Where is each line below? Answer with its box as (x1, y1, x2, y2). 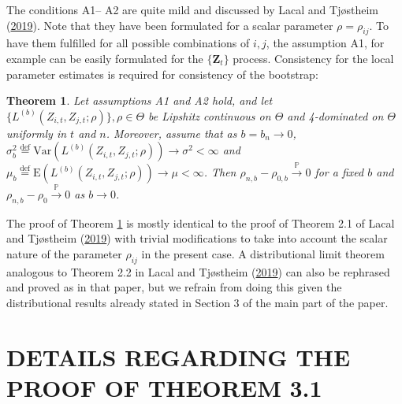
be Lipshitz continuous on (148, 107, 271, 124)
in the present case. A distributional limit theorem (141, 245, 385, 261)
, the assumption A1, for (266, 35, 385, 51)
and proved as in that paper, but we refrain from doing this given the (6, 279, 342, 295)
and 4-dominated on (287, 107, 384, 124)
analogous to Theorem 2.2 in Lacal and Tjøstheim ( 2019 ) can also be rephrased (6, 263, 390, 280)
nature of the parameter (6, 245, 122, 261)
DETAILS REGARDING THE (6, 340, 351, 372)
